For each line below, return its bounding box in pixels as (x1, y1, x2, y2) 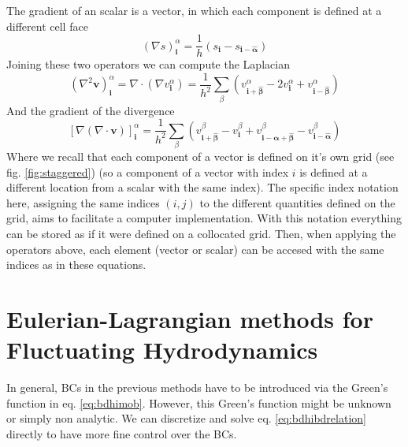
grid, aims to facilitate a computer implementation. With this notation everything (6, 210, 402, 226)
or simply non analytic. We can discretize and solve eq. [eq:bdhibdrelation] (6, 410, 366, 427)
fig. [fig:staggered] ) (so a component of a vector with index (6, 163, 289, 180)
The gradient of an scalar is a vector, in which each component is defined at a (6, 2, 382, 18)
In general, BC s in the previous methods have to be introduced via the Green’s (6, 379, 388, 396)
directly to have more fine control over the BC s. (6, 425, 237, 441)
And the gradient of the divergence (6, 102, 175, 118)
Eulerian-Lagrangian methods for (6, 302, 373, 334)
